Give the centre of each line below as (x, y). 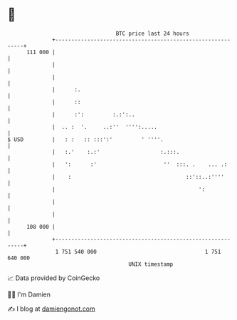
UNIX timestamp (151, 264)
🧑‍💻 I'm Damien (29, 294)
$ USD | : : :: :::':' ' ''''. (85, 139)
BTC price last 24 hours (153, 33)
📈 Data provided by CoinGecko (54, 278)
